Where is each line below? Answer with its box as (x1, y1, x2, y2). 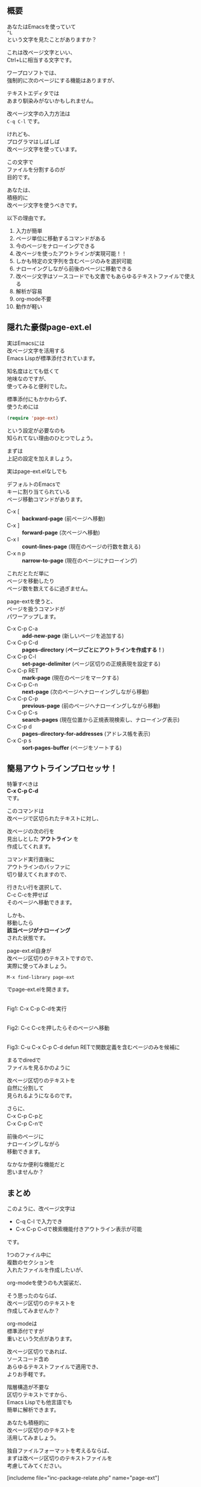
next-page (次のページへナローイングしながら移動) (22, 688, 150, 695)
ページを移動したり (7, 577, 55, 584)
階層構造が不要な (7, 1384, 49, 1391)
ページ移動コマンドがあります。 (7, 495, 86, 503)
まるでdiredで (7, 1056, 41, 1064)
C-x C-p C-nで (7, 1120, 44, 1127)
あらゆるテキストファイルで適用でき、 (7, 1363, 102, 1370)
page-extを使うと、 (7, 598, 56, 605)
